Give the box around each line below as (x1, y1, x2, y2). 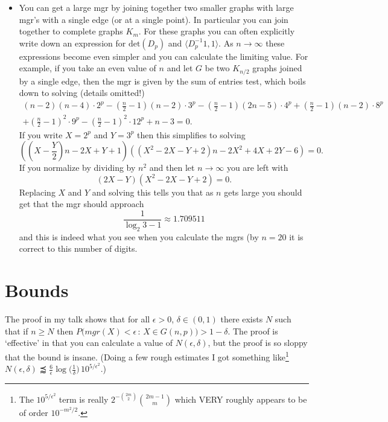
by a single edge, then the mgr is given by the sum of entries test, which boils (19, 74, 306, 87)
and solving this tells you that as (92, 185, 214, 198)
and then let (149, 161, 195, 174)
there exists (220, 313, 263, 325)
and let (167, 62, 193, 74)
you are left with (226, 161, 288, 174)
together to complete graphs (19, 25, 123, 37)
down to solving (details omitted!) (19, 86, 145, 99)
